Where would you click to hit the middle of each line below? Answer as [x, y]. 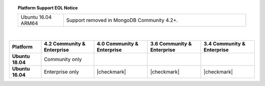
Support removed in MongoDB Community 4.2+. [122, 21]
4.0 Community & [118, 43]
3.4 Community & [225, 43]
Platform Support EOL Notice [48, 8]
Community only [63, 59]
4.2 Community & [65, 43]
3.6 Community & [171, 43]
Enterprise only [62, 72]
